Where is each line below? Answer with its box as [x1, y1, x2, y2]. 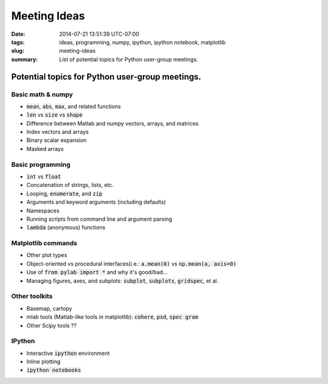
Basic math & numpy [11, 90, 73, 98]
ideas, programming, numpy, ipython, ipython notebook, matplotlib [59, 38, 226, 45]
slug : [11, 47, 24, 55]
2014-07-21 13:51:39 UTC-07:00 [59, 30, 140, 38]
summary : [11, 55, 38, 63]
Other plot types [26, 252, 67, 259]
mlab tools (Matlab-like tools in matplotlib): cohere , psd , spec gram [26, 313, 199, 321]
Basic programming [11, 160, 71, 169]
